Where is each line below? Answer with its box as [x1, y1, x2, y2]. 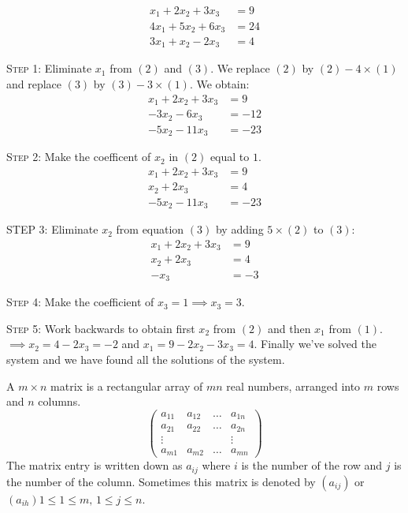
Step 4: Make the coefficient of [6, 294, 154, 310]
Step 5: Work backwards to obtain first [6, 320, 195, 336]
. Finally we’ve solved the [254, 335, 376, 352]
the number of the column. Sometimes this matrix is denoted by [6, 473, 316, 489]
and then [267, 320, 311, 336]
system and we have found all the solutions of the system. [6, 350, 285, 367]
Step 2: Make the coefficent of [6, 148, 151, 165]
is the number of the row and [241, 457, 383, 474]
